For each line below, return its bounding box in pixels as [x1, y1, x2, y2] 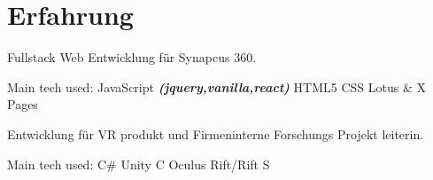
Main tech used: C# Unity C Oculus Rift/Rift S [7, 154, 270, 173]
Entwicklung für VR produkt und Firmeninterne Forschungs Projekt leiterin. [7, 124, 424, 143]
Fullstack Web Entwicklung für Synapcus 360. [7, 48, 257, 67]
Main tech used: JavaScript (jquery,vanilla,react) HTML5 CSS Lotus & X [7, 77, 426, 96]
